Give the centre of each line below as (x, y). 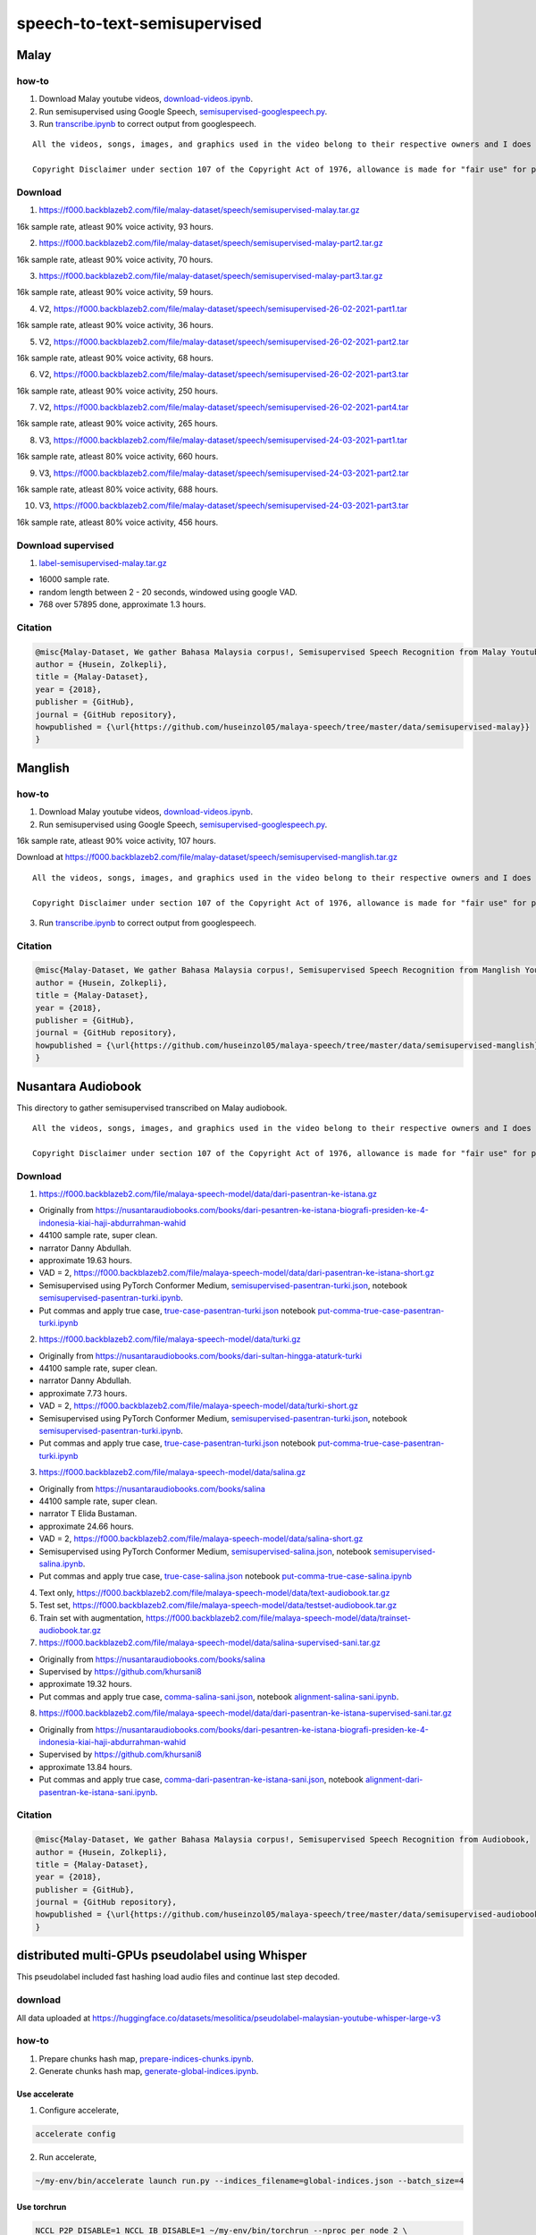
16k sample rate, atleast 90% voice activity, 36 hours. (115, 325)
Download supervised (65, 545)
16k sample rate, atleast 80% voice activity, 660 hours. (117, 457)
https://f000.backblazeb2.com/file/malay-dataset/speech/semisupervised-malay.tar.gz (199, 210)
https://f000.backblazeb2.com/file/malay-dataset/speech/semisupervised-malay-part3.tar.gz (211, 275)
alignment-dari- (394, 1780)
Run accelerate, (68, 2157)
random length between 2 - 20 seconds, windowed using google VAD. (168, 592)
